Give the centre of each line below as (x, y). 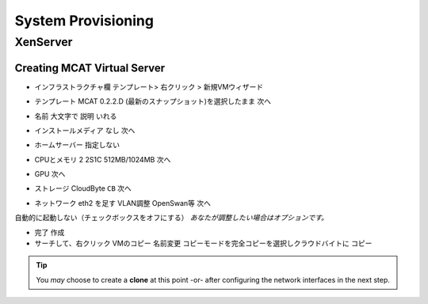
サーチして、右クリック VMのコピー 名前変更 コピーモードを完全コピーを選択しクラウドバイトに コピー (203, 243)
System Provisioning (84, 21)
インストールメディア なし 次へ (85, 130)
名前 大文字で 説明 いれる (76, 116)
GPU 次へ (50, 174)
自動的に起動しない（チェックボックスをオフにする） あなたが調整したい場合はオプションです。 (172, 218)
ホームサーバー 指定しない (77, 145)
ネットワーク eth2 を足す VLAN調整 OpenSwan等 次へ (123, 203)
